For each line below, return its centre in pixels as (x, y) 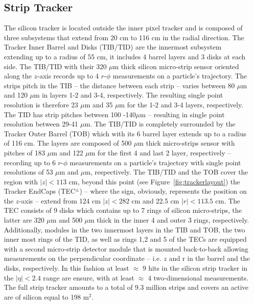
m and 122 (67, 152)
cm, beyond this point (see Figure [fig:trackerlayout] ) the (154, 181)
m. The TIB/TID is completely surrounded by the (160, 124)
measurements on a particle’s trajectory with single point (155, 162)
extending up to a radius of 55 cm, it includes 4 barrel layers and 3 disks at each (125, 56)
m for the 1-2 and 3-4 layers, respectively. (181, 104)
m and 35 (99, 104)
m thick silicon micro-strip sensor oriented (176, 66)
